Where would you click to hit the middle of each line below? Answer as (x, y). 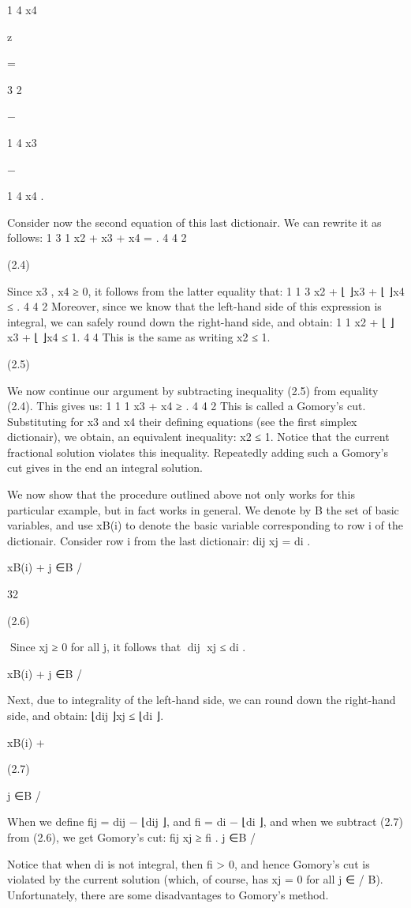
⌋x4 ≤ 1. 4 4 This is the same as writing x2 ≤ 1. (156, 337)
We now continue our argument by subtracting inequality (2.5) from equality (193, 390)
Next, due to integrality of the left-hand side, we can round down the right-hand (202, 700)
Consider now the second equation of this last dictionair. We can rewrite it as (194, 222)
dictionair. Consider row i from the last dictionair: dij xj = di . (159, 540)
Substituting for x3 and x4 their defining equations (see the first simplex (182, 421)
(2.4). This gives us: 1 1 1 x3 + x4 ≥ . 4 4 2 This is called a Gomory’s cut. (187, 406)
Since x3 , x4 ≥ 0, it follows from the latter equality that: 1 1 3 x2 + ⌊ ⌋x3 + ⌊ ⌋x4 (206, 290)
